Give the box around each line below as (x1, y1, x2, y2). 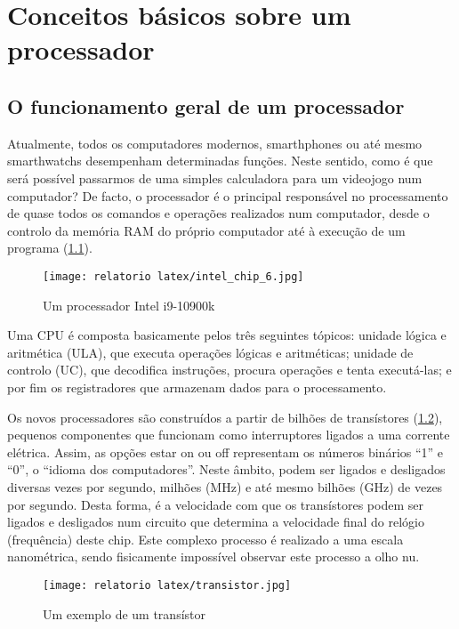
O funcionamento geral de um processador (7, 92, 405, 119)
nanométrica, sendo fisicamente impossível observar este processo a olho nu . (7, 547, 420, 566)
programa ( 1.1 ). (7, 238, 93, 257)
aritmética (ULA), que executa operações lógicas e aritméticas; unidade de (7, 343, 414, 361)
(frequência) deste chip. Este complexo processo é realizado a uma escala (7, 529, 404, 548)
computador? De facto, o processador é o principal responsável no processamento (7, 186, 448, 205)
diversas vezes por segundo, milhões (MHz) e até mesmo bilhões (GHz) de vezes (7, 477, 443, 496)
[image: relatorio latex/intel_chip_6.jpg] (43, 270, 304, 283)
